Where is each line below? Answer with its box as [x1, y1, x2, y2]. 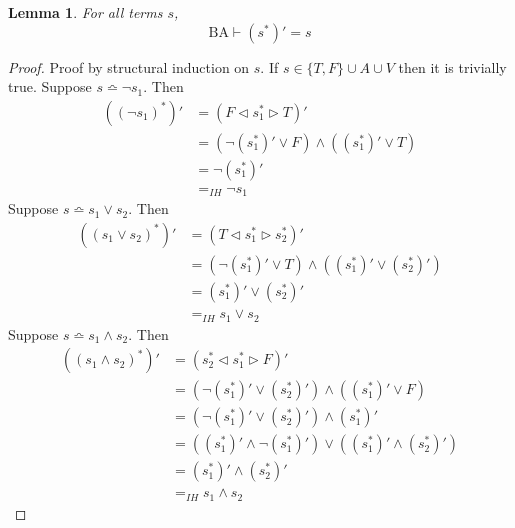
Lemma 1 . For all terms [8, 2, 163, 22]
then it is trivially [398, 56, 507, 77]
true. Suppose [8, 76, 92, 97]
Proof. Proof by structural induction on [8, 56, 250, 77]
